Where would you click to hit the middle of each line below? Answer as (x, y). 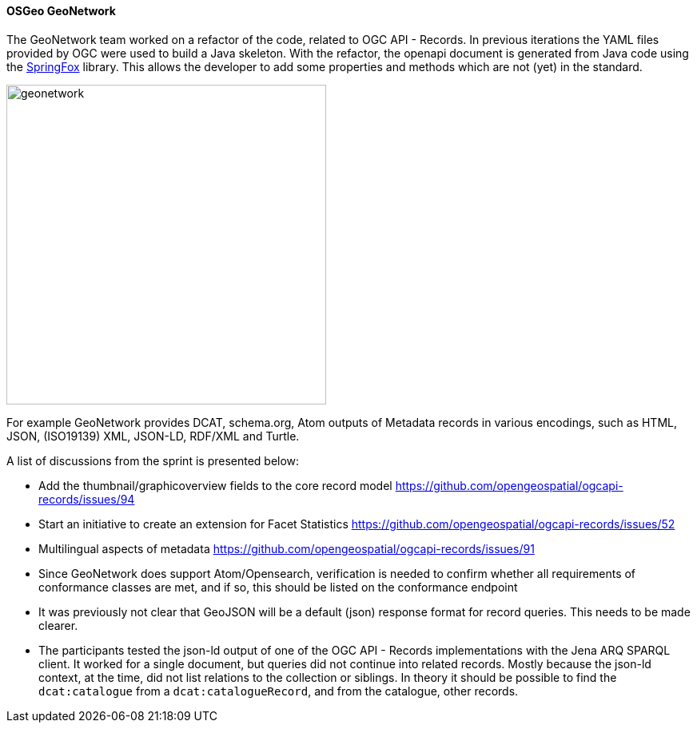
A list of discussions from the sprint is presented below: (153, 460)
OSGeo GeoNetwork (61, 11)
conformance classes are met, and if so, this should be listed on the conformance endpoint (278, 587)
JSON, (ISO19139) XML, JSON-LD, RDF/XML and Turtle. (153, 436)
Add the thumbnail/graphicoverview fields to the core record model (215, 485)
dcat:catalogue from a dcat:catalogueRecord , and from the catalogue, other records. (279, 691)
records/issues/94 (87, 499)
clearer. (58, 625)
